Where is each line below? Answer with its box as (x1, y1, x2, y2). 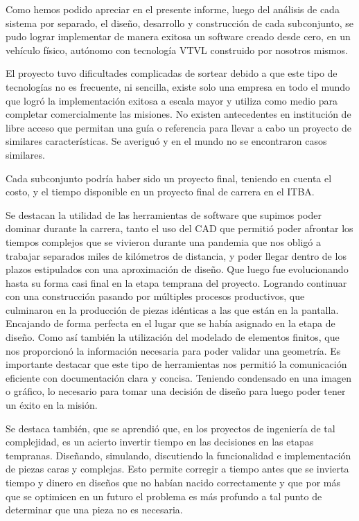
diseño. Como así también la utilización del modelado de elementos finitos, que (6, 330, 340, 344)
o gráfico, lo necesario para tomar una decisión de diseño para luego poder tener (6, 384, 346, 398)
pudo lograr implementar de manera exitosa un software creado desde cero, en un (6, 29, 351, 44)
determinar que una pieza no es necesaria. (6, 502, 183, 517)
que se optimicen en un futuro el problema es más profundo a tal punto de (6, 488, 322, 503)
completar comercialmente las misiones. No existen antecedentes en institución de (6, 107, 351, 121)
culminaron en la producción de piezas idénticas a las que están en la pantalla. (6, 302, 339, 317)
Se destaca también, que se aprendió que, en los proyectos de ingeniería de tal (6, 421, 335, 435)
